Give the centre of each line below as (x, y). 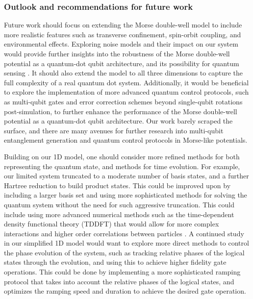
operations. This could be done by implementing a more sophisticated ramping (122, 272)
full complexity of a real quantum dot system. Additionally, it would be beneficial (126, 82)
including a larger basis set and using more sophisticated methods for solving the (126, 195)
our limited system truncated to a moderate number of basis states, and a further (126, 176)
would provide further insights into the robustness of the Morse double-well (117, 53)
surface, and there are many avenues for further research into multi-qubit (114, 130)
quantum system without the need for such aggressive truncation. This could (119, 204)
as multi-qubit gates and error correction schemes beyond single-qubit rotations (123, 101)
